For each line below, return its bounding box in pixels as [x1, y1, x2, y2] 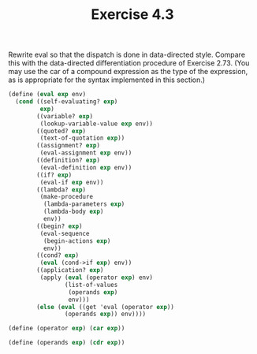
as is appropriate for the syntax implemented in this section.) [8, 75, 206, 84]
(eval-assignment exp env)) [39, 149, 132, 157]
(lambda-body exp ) [43, 207, 104, 216]
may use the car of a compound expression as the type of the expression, [8, 67, 248, 76]
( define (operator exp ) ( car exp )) [8, 325, 125, 333]
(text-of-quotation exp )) [39, 134, 125, 143]
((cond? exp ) [36, 252, 80, 259]
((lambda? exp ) [36, 185, 87, 194]
